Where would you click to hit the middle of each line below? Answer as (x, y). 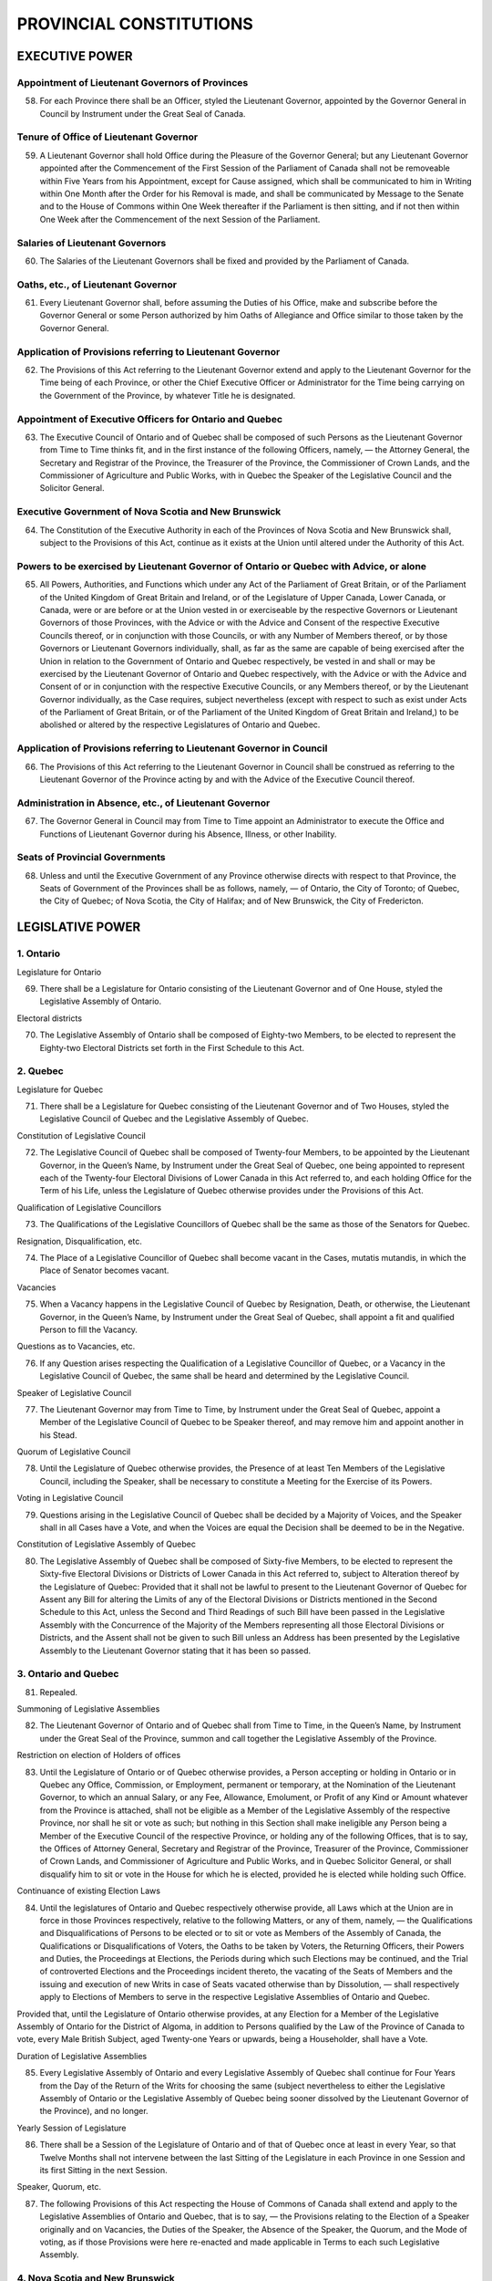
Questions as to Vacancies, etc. (76, 1347)
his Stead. (58, 1435)
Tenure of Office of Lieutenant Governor (108, 137)
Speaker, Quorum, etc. (59, 2187)
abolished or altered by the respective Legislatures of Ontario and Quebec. (180, 724)
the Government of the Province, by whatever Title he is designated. (168, 395)
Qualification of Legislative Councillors (89, 1207)
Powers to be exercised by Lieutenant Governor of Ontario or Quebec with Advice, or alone (222, 566)
